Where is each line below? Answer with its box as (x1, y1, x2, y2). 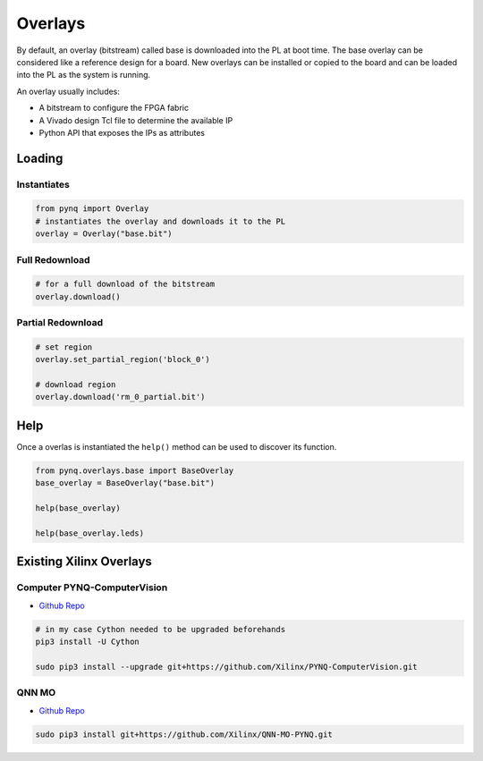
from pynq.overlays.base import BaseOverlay (35, 465, 234, 476)
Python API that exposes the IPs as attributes (38, 127, 206, 138)
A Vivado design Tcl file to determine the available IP (38, 114, 233, 125)
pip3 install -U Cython (35, 637, 140, 647)
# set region (35, 342, 93, 352)
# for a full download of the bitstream (35, 279, 215, 290)
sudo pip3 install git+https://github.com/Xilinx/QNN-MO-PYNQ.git (35, 729, 333, 740)
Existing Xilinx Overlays (16, 554, 152, 570)
